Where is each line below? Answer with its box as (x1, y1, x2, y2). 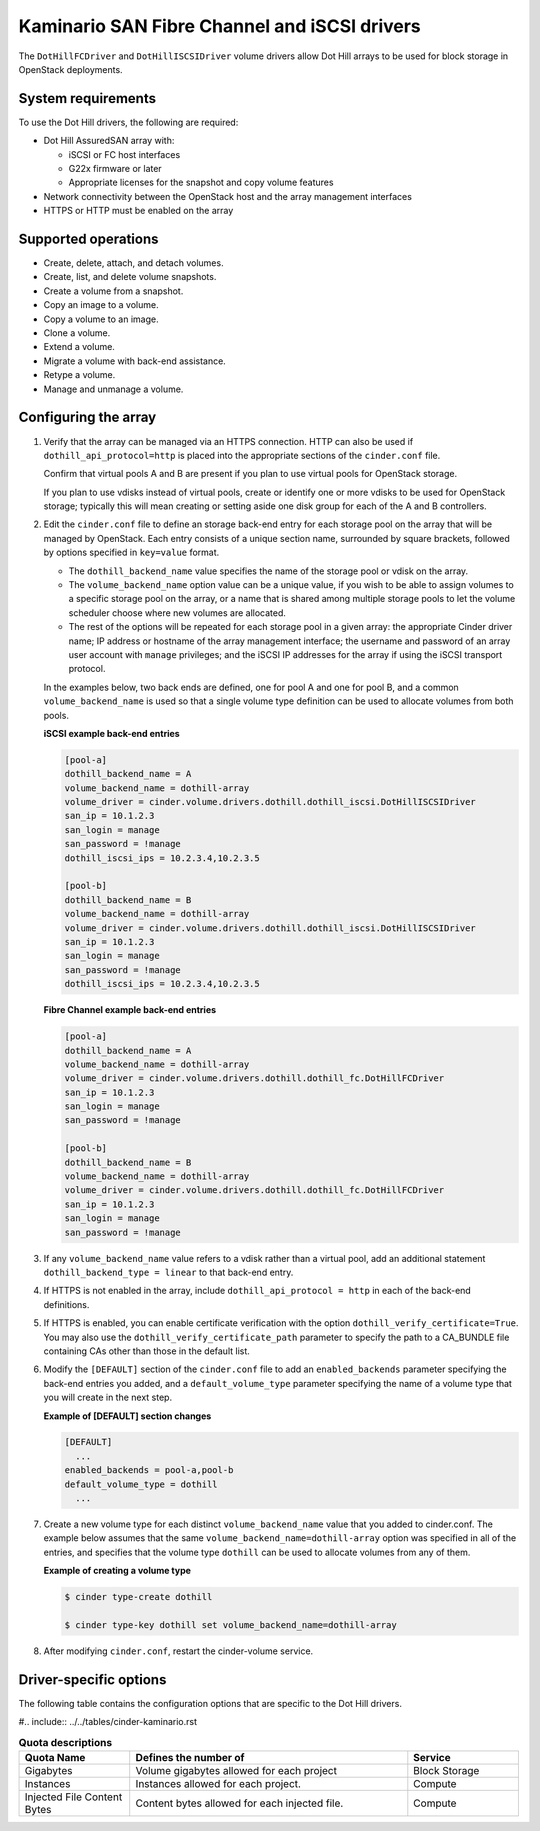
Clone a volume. (43, 327, 111, 339)
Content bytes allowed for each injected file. (135, 1796, 344, 1810)
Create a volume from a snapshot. (43, 285, 184, 297)
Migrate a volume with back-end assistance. (43, 355, 227, 367)
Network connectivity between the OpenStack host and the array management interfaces (43, 190, 412, 202)
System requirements (18, 90, 157, 107)
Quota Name (24, 1751, 86, 1765)
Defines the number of (135, 1751, 245, 1765)
